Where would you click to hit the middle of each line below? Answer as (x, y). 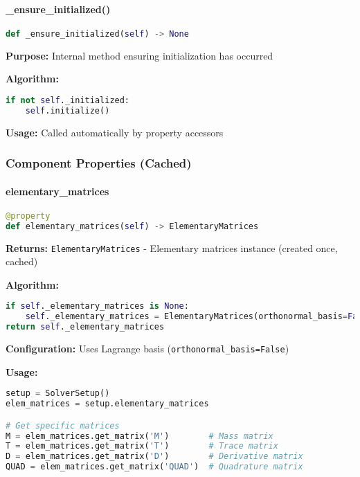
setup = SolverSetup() (58, 394)
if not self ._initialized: (68, 100)
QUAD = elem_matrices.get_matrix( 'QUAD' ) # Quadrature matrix (154, 467)
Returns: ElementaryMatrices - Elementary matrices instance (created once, (172, 247)
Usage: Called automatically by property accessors (115, 132)
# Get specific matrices (63, 425)
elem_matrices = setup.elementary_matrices (107, 404)
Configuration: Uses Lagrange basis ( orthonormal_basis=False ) (147, 349)
